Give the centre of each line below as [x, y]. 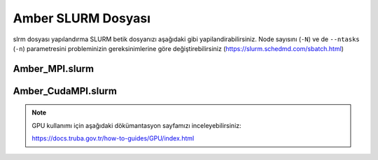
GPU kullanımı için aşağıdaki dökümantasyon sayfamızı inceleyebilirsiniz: [136, 125]
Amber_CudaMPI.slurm [65, 91]
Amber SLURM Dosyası [82, 18]
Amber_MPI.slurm [54, 69]
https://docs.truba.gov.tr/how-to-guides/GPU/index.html [113, 138]
